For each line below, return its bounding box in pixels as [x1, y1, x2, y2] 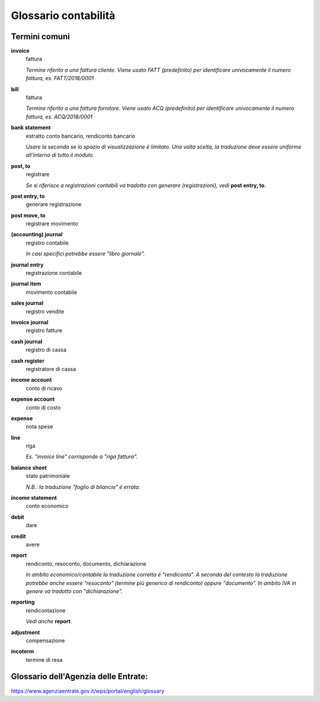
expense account [11, 395, 55, 403]
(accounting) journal [11, 231, 63, 238]
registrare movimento [25, 220, 78, 227]
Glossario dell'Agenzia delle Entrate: [11, 671, 148, 682]
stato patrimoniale [25, 472, 71, 480]
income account [11, 376, 52, 383]
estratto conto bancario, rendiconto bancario [25, 132, 136, 139]
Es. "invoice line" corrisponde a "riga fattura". [25, 453, 138, 460]
